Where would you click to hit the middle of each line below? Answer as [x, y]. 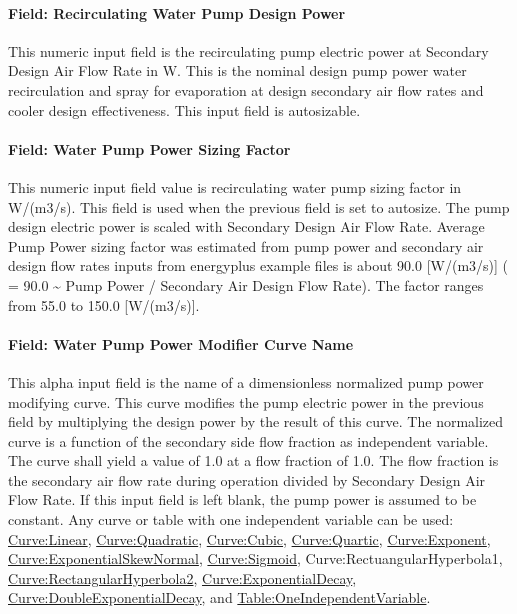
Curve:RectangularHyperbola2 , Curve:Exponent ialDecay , [182, 577]
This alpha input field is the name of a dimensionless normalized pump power [246, 381]
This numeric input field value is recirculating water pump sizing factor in [235, 186]
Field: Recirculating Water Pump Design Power [177, 12]
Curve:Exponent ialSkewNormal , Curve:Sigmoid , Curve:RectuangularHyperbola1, [255, 558]
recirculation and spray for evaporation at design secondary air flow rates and [246, 89]
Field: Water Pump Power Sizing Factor [149, 148]
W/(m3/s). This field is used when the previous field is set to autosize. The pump [259, 206]
